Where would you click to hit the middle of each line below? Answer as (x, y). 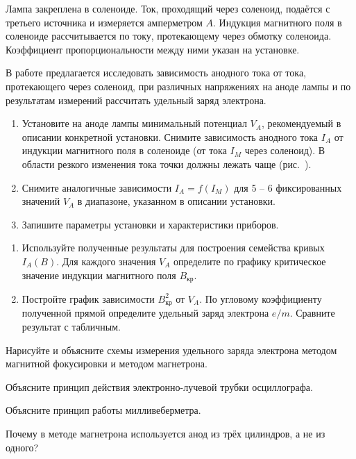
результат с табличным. (71, 326)
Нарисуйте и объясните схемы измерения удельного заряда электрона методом (171, 350)
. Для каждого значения (106, 261)
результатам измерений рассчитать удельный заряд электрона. (136, 100)
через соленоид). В (285, 150)
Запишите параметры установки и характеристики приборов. (150, 224)
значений (41, 201)
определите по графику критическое (250, 261)
